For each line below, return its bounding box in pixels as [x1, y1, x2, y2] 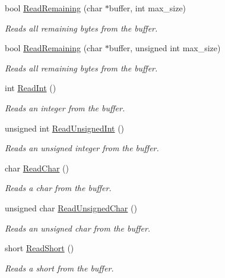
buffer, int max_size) [109, 2, 186, 14]
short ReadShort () [5, 242, 74, 254]
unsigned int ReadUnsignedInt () [5, 121, 125, 134]
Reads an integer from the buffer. [5, 101, 125, 114]
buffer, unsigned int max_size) [109, 42, 221, 54]
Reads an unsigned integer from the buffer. [5, 142, 159, 154]
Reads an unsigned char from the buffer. [5, 221, 151, 234]
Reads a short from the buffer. [5, 261, 114, 274]
